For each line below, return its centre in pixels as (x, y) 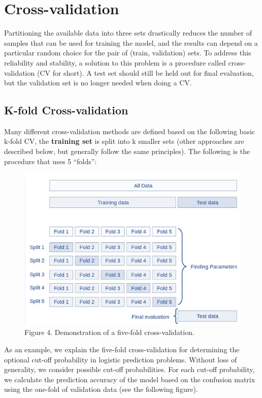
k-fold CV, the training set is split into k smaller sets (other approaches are (124, 141)
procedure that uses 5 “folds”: (51, 161)
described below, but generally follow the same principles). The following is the (127, 151)
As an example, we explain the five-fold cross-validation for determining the (122, 349)
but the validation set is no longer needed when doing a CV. (98, 83)
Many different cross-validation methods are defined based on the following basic (130, 131)
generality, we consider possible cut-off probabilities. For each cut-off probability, (129, 369)
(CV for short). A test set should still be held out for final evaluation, (145, 72)
